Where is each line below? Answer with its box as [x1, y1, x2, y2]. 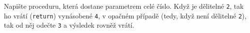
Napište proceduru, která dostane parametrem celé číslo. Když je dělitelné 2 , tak [4, 1, 244, 11]
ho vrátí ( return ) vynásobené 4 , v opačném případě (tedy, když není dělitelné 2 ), [4, 10, 247, 20]
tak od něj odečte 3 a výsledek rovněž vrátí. [4, 20, 134, 30]
